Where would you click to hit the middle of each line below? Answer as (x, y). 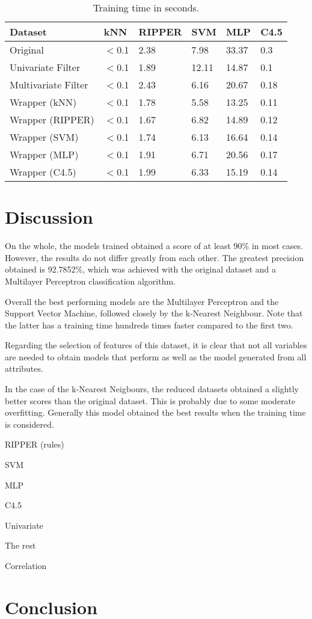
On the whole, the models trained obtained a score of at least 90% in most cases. (154, 246)
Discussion (49, 217)
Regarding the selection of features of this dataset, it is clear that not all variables (156, 345)
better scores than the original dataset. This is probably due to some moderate (150, 400)
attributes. (24, 368)
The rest (20, 545)
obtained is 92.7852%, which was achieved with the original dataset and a (140, 269)
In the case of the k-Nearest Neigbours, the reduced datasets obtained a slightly (152, 389)
